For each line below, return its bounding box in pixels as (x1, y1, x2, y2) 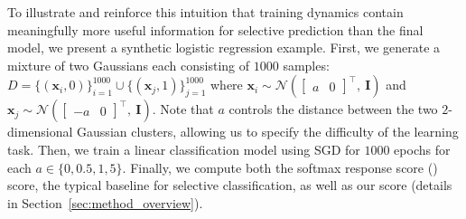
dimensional (7, 122, 73, 141)
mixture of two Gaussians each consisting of (7, 55, 250, 74)
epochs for (394, 139, 451, 158)
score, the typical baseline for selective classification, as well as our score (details (7, 176, 452, 195)
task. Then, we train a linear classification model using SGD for (7, 139, 360, 158)
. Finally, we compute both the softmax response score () (122, 157, 438, 176)
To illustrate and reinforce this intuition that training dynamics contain (7, 3, 404, 21)
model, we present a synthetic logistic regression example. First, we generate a (7, 38, 441, 57)
